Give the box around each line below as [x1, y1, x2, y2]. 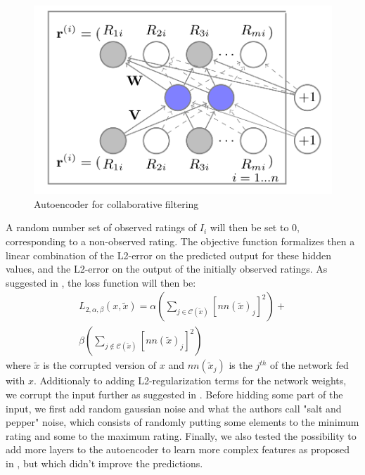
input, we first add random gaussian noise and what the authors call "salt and [6, 401, 342, 415]
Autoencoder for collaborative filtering [34, 196, 199, 211]
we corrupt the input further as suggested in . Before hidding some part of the [6, 387, 343, 402]
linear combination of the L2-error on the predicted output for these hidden [6, 247, 331, 262]
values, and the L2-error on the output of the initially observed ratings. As [6, 261, 328, 276]
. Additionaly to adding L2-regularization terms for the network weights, [33, 373, 347, 388]
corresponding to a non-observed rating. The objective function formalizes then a [6, 233, 355, 248]
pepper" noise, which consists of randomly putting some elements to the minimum [6, 415, 359, 429]
